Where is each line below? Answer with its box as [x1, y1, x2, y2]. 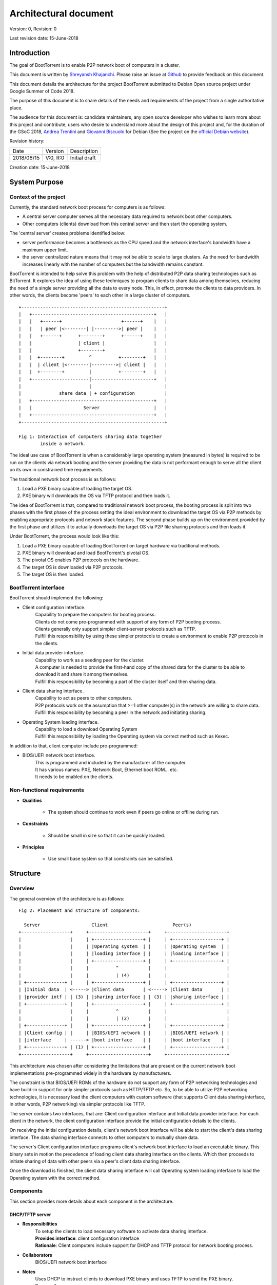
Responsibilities [22, 1221, 57, 1227]
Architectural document [9, 8, 114, 19]
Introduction [9, 48, 50, 57]
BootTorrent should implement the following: [9, 595, 104, 601]
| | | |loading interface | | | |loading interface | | [18, 951, 230, 957]
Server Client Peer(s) [24, 922, 192, 928]
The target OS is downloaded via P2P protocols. [22, 564, 124, 570]
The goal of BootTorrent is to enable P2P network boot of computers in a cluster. [9, 62, 180, 68]
